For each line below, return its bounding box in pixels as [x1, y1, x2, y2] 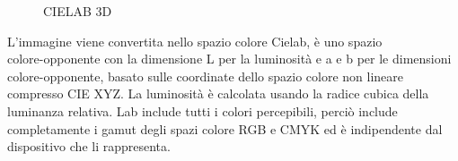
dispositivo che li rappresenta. [7, 137, 171, 156]
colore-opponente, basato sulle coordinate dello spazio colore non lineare [7, 66, 403, 85]
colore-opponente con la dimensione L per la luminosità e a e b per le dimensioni [7, 49, 452, 68]
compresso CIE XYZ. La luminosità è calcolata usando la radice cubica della [7, 84, 429, 103]
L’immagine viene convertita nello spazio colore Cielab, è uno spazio [7, 31, 383, 50]
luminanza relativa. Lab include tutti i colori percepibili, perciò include [7, 101, 398, 120]
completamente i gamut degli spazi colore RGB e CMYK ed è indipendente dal [7, 119, 443, 138]
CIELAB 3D [43, 2, 112, 20]
